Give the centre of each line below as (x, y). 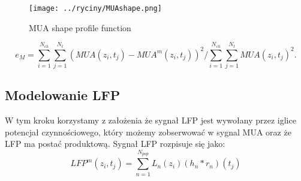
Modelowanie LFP (63, 95)
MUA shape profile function (80, 27)
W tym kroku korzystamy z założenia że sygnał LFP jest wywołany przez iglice (150, 120)
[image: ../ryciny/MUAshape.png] (95, 8)
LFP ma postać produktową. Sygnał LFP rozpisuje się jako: (115, 144)
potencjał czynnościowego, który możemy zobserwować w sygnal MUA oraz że (148, 132)
